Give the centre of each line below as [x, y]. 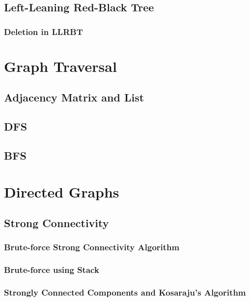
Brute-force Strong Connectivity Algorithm [92, 247]
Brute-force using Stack [52, 270]
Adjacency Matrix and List [74, 97]
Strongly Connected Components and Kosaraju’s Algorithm [125, 292]
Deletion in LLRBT [43, 31]
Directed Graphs [62, 191]
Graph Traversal [60, 66]
